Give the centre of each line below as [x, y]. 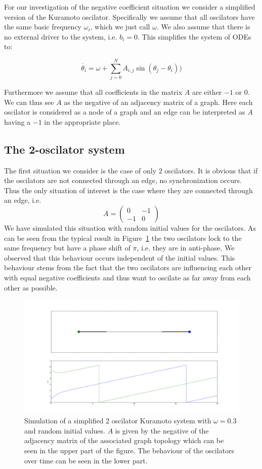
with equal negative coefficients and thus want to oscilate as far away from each [127, 278]
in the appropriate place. [82, 121]
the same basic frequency [43, 27]
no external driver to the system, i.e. [61, 36]
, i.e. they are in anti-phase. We [186, 248]
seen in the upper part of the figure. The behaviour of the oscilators [129, 450]
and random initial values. [65, 430]
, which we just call [120, 27]
